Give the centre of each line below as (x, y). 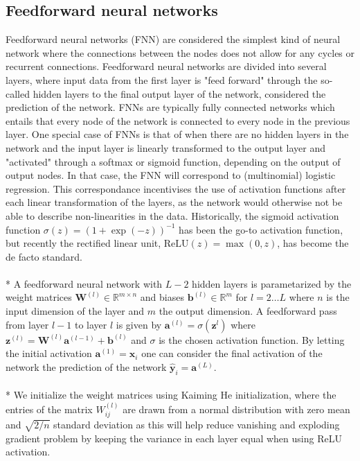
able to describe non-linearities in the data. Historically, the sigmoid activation (172, 215)
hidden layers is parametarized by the (272, 283)
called (18, 93)
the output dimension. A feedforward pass (248, 311)
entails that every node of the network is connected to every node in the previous (178, 120)
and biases (162, 297)
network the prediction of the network (86, 366)
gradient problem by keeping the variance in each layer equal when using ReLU (174, 438)
